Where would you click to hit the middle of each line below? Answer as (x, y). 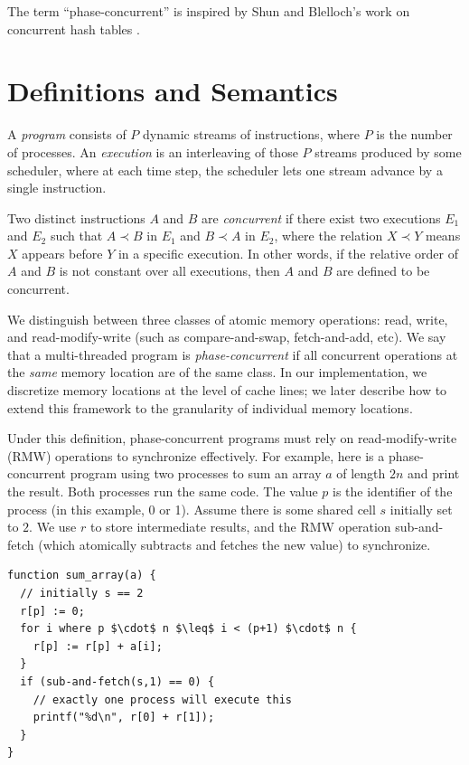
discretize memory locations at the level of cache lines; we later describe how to (227, 390)
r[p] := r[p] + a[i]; (98, 646)
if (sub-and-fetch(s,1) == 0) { (117, 681)
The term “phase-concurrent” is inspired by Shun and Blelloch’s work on (209, 11)
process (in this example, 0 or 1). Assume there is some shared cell (192, 509)
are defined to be (383, 271)
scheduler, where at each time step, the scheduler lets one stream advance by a (225, 170)
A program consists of (67, 134)
